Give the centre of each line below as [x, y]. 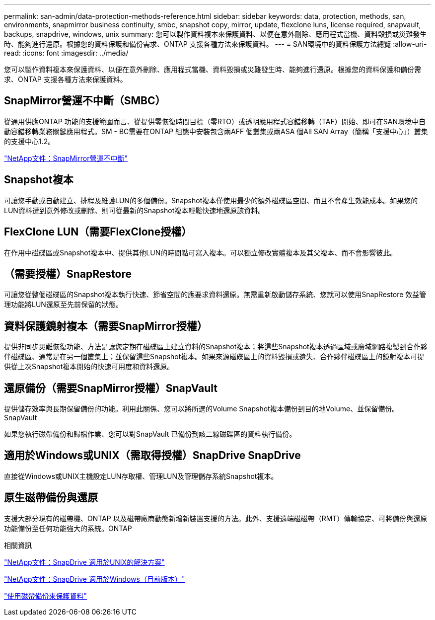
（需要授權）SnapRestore [68, 274]
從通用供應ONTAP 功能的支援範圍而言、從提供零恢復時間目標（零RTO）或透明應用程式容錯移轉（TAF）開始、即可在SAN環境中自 [215, 121]
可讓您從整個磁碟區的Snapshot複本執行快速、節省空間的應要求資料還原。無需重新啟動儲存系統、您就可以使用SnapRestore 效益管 [215, 295]
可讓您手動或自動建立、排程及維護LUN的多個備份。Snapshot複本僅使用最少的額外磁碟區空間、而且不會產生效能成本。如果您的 [211, 200]
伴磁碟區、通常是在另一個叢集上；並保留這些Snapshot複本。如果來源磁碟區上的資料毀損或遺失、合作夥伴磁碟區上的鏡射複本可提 [214, 357]
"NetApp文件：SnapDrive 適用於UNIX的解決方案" [84, 562]
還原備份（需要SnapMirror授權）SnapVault [111, 388]
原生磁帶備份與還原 [51, 498]
